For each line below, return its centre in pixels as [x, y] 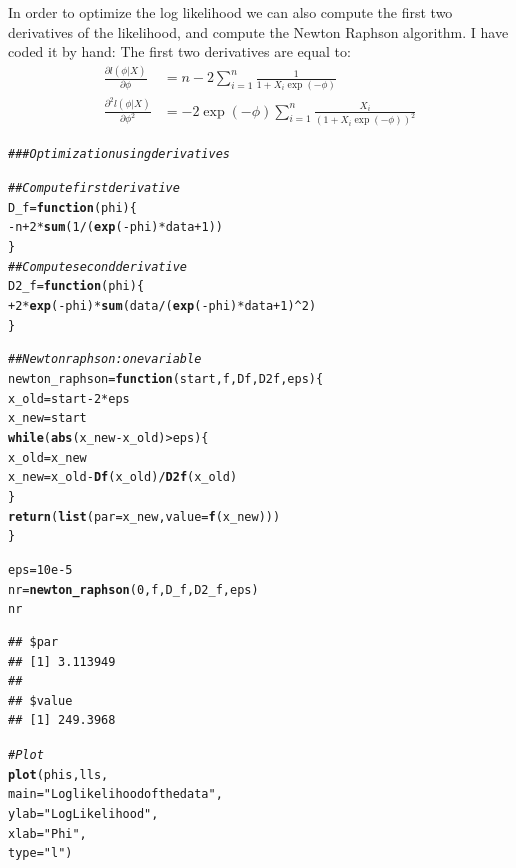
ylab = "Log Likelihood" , [83, 813]
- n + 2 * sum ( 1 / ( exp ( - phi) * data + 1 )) [115, 227]
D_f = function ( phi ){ [72, 207]
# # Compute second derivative [98, 266]
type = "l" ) [40, 853]
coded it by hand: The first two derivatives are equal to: [179, 51]
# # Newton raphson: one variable [105, 359]
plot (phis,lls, [58, 774]
